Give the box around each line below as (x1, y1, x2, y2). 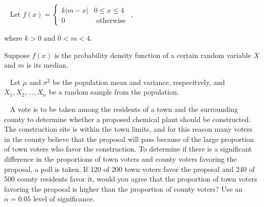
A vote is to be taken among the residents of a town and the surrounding (10, 103, 238, 114)
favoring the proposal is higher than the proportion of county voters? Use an (4, 183, 243, 194)
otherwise (96, 17, 126, 25)
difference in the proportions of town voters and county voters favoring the (4, 153, 237, 164)
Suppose (4, 49, 30, 60)
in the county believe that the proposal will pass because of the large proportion (4, 133, 254, 144)
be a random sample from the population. (48, 86, 179, 97)
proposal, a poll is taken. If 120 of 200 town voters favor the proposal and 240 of (4, 163, 255, 174)
